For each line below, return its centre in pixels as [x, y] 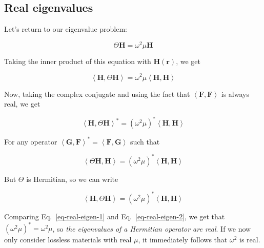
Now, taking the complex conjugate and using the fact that [97, 94]
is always [235, 94]
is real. [250, 240]
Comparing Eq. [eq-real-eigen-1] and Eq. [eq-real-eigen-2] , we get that [115, 216]
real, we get [22, 104]
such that [145, 141]
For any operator [31, 141]
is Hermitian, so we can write [72, 179]
